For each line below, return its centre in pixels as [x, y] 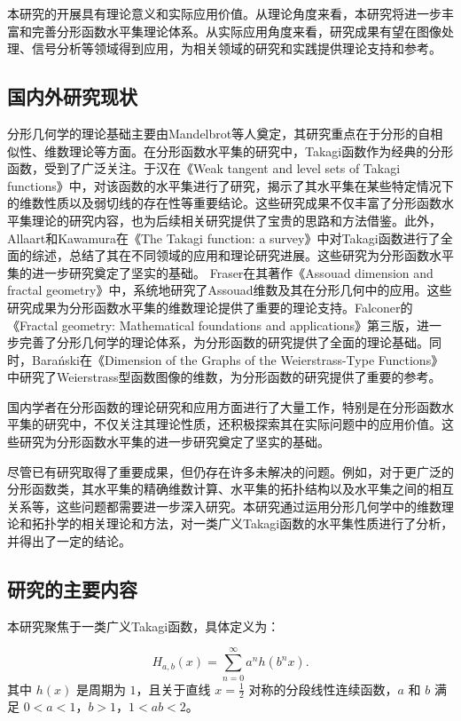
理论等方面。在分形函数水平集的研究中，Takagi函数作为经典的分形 [261, 151]
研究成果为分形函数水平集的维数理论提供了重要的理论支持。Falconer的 [210, 307]
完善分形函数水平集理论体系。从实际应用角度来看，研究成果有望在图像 [236, 31]
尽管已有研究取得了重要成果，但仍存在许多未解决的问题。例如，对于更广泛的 [230, 471]
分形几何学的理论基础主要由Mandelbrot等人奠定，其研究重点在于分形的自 [219, 133]
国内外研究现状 [72, 96]
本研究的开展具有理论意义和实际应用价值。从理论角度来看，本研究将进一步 [224, 13]
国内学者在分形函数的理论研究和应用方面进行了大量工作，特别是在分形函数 [224, 406]
